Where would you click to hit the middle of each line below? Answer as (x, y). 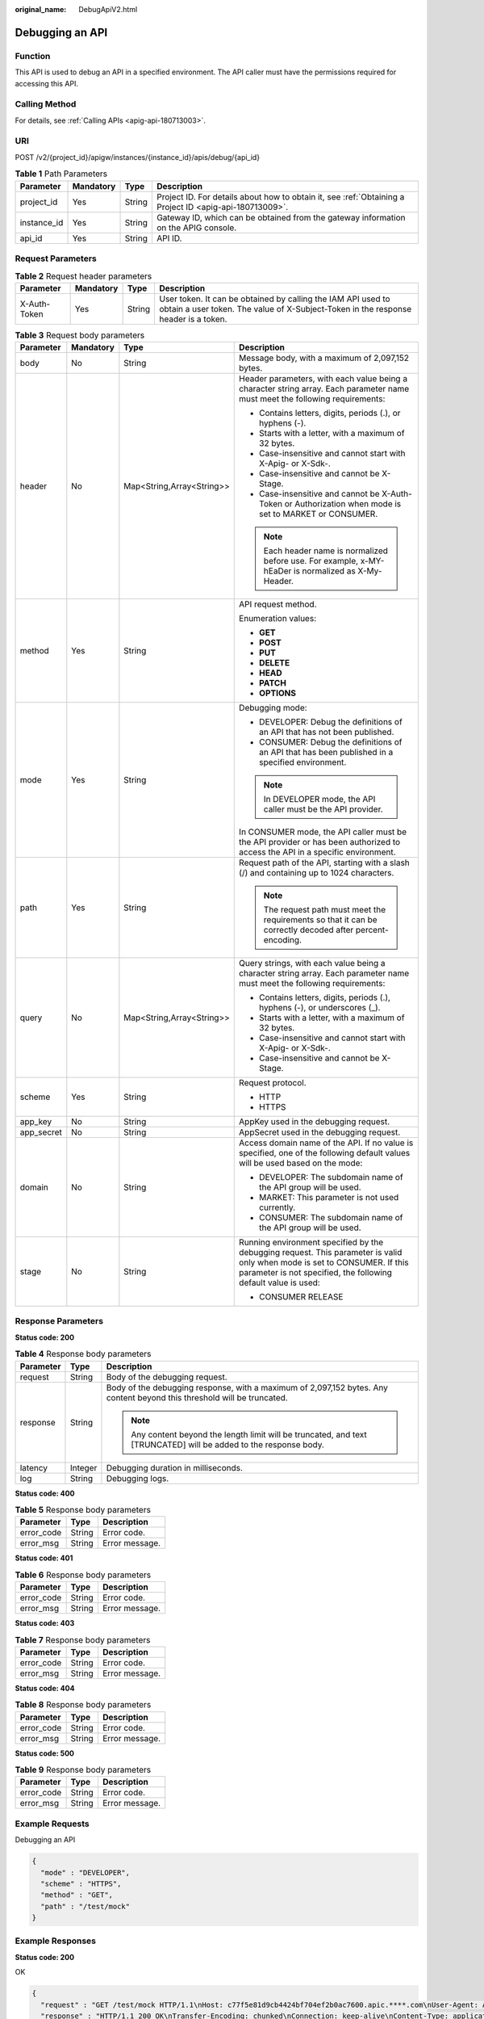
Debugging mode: (273, 708)
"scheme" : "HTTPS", (81, 1883)
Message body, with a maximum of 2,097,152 (324, 358)
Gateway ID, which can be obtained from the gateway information (281, 217)
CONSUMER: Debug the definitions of (331, 742)
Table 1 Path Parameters (61, 174)
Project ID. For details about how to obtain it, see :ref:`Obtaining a (280, 196)
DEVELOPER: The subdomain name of (331, 1177)
